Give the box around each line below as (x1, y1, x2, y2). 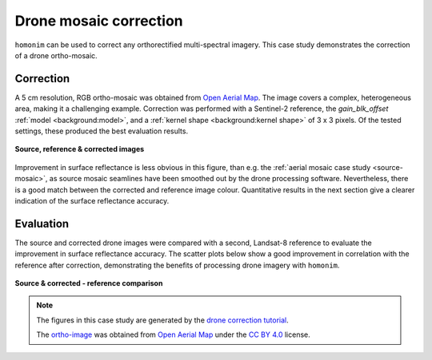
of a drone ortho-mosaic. (14, 50, 98, 60)
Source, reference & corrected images (14, 144, 145, 154)
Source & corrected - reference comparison (14, 279, 163, 288)
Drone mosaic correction (14, 12, 183, 30)
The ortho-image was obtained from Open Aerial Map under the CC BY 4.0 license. (36, 330, 311, 339)
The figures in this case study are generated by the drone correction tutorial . (36, 315, 290, 325)
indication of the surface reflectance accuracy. (14, 196, 170, 205)
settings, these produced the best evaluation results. (14, 126, 188, 136)
